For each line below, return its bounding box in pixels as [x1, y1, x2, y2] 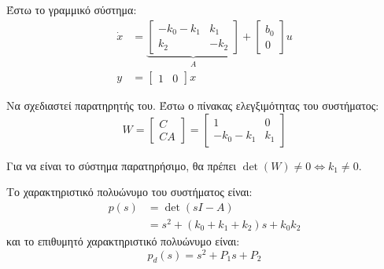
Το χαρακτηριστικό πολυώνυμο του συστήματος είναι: [6, 184, 253, 200]
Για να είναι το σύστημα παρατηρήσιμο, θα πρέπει [6, 157, 237, 173]
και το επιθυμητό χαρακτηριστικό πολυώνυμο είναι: [6, 233, 240, 249]
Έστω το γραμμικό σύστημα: [6, 2, 137, 17]
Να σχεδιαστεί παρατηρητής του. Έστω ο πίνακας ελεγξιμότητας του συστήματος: [6, 97, 379, 114]
